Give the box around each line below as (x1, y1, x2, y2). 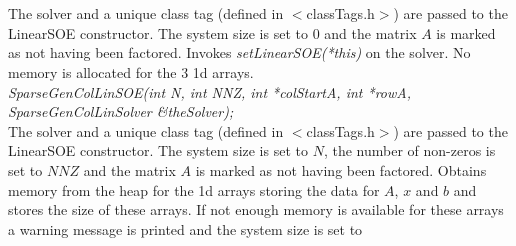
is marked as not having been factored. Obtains (195, 159, 487, 180)
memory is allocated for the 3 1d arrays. (8, 61, 254, 82)
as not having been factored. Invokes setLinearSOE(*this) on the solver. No (8, 42, 471, 63)
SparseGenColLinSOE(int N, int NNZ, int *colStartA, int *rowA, (8, 81, 411, 102)
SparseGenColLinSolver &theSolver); (8, 101, 234, 122)
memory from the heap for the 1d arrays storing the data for (8, 179, 380, 200)
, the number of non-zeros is (323, 140, 496, 161)
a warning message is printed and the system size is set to (8, 218, 363, 239)
